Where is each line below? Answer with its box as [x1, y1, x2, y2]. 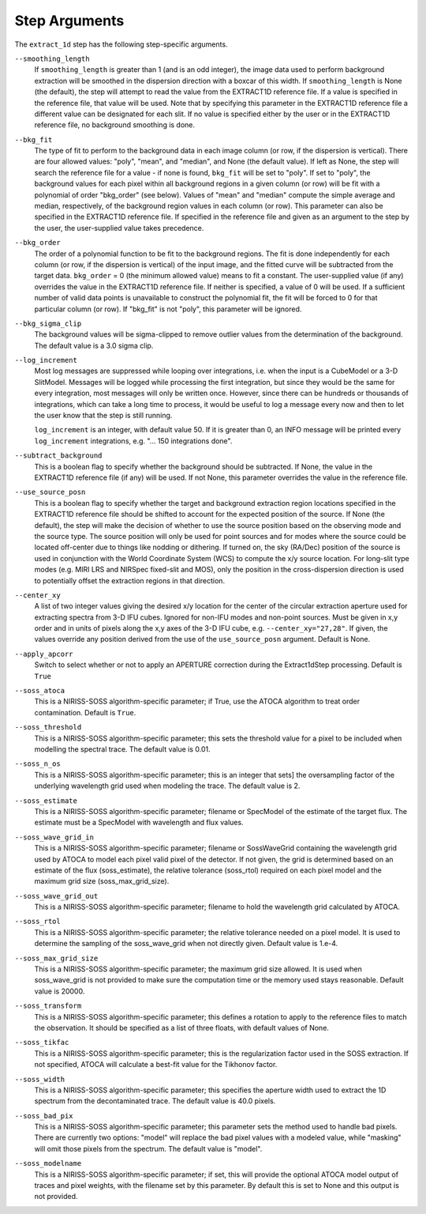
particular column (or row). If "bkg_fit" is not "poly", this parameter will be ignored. [34, 304, 302, 314]
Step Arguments [14, 12, 125, 29]
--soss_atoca [14, 686, 65, 696]
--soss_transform [14, 1001, 82, 1011]
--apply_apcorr [14, 649, 74, 658]
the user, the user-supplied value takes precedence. [34, 223, 204, 232]
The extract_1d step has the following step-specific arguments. [14, 40, 228, 49]
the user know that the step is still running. [34, 411, 173, 420]
